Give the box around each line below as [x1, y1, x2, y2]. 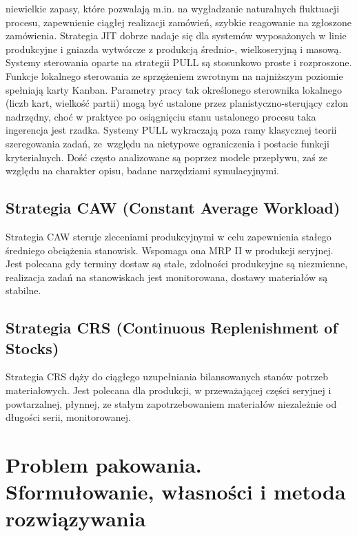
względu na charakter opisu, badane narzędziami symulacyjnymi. [6, 163, 279, 178]
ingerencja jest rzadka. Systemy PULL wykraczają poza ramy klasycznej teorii [6, 123, 337, 137]
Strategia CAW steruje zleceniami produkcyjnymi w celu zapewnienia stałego [6, 229, 331, 243]
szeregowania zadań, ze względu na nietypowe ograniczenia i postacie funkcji [6, 136, 329, 150]
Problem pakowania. [6, 451, 202, 479]
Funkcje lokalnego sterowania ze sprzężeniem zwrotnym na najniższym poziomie [6, 68, 343, 83]
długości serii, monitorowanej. [6, 410, 131, 424]
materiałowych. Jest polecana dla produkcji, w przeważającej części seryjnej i [6, 383, 331, 398]
